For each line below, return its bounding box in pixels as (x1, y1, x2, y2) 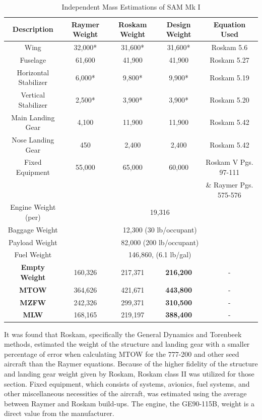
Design (166, 19, 191, 29)
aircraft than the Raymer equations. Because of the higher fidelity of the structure (4, 358, 258, 369)
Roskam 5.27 (210, 54, 249, 65)
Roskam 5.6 (211, 42, 248, 53)
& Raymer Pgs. (206, 179, 253, 190)
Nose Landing (12, 134, 54, 145)
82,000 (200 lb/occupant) (121, 237, 199, 247)
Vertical (21, 89, 45, 100)
